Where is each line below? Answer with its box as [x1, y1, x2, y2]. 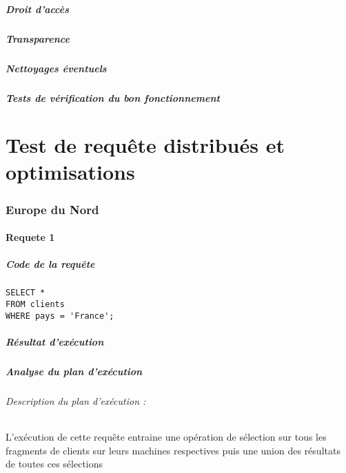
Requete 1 [6, 230, 55, 244]
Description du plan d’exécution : [6, 393, 146, 408]
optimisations [6, 158, 135, 186]
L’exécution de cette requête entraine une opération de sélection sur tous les [6, 429, 327, 443]
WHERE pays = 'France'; [6, 311, 114, 321]
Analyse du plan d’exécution [6, 364, 143, 378]
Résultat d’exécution [6, 334, 104, 348]
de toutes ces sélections [6, 456, 103, 471]
